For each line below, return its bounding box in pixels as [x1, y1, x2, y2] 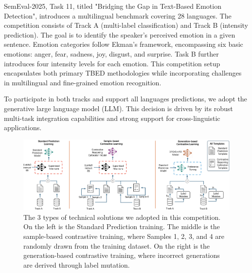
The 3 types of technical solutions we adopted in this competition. [23, 212, 221, 222]
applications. [4, 122, 42, 133]
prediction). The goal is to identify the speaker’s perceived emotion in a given [4, 29, 235, 39]
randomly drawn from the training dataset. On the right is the [23, 240, 210, 251]
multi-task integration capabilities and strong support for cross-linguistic [4, 113, 220, 123]
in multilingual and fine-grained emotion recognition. [4, 77, 162, 87]
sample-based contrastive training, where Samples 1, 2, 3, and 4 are [23, 231, 225, 241]
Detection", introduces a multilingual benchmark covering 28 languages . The [4, 10, 232, 20]
